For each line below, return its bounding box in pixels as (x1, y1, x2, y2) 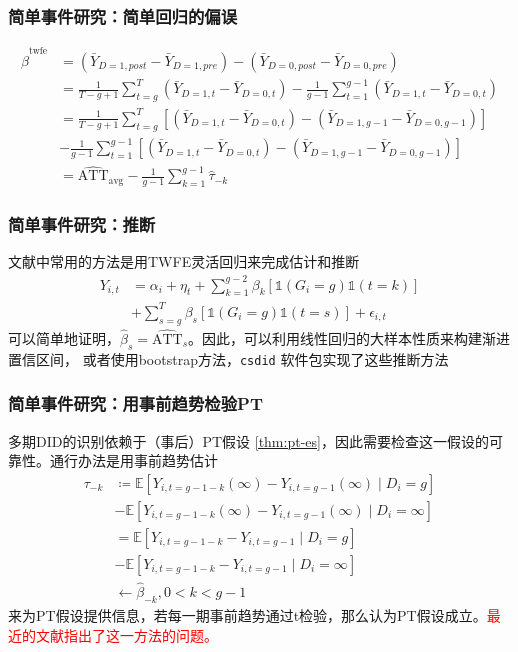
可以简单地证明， (8, 327, 120, 348)
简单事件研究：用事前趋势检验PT (8, 391, 263, 416)
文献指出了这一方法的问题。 (35, 624, 218, 645)
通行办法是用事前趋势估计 (49, 450, 218, 471)
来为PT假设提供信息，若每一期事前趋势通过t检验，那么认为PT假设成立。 (8, 604, 487, 625)
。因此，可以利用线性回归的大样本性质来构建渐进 (188, 327, 511, 348)
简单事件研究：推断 (8, 212, 156, 237)
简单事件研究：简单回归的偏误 (8, 3, 238, 28)
